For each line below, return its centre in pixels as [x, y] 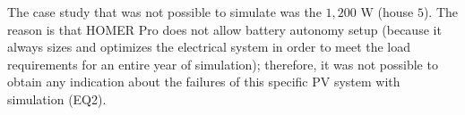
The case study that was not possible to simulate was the [164, 12]
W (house [387, 12]
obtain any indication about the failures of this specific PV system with [204, 82]
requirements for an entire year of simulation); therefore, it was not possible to [223, 64]
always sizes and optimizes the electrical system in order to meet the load [209, 47]
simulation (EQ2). [57, 99]
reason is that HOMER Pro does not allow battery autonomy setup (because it [224, 29]
